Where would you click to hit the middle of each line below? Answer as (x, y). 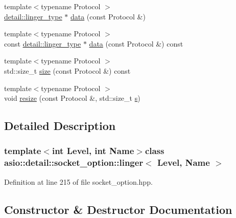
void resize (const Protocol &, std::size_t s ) (72, 98)
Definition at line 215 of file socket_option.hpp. (78, 181)
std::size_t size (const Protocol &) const (67, 70)
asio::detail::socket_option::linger (74, 162)
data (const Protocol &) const (136, 43)
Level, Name (184, 162)
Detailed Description (60, 126)
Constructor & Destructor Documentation (118, 209)
